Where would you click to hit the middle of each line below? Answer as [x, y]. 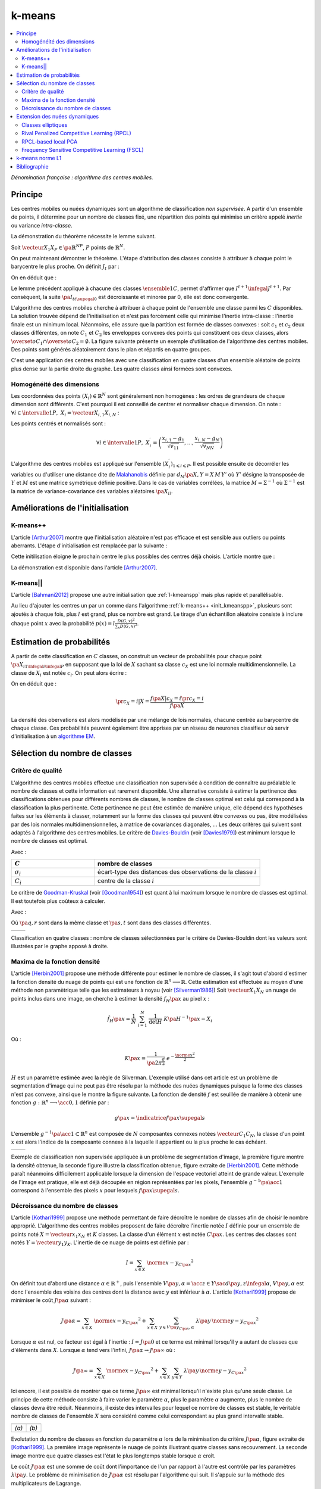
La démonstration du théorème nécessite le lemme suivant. [84, 236]
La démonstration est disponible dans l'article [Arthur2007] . [84, 567]
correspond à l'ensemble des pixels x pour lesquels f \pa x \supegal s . [95, 1190]
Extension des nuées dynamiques [58, 117]
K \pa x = [135, 1058]
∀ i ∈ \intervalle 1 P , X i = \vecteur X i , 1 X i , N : [65, 413]
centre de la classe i [126, 880]
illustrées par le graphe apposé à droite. [60, 946]
